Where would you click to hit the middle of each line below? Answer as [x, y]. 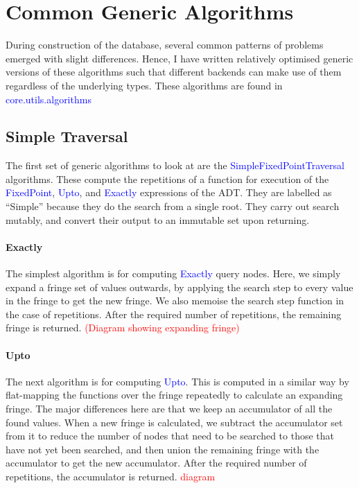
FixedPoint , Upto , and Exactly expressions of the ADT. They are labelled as [169, 192]
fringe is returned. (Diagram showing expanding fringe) [123, 328]
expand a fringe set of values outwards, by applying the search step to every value [179, 287]
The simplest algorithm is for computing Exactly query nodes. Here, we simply [173, 273]
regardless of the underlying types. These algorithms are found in [144, 85]
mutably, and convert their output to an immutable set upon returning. [158, 219]
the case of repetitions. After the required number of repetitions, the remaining [174, 314]
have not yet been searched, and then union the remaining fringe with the [163, 449]
